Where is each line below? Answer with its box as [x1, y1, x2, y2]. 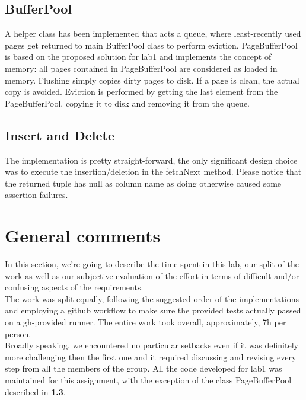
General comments [5, 223, 161, 248]
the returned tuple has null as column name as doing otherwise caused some [5, 177, 282, 189]
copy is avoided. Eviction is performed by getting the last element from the [5, 85, 278, 98]
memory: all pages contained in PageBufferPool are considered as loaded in [5, 62, 278, 74]
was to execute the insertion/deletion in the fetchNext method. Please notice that [5, 165, 302, 178]
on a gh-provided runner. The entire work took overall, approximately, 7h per [5, 316, 286, 328]
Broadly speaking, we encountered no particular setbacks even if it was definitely [5, 339, 298, 351]
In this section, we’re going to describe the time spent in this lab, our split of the [5, 258, 299, 270]
